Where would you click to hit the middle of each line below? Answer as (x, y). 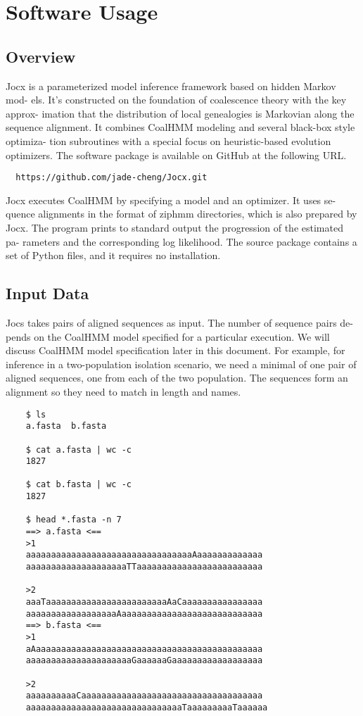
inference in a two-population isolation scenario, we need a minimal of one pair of (181, 364)
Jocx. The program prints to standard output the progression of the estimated (174, 227)
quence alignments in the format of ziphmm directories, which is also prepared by (181, 214)
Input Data (47, 293)
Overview (41, 56)
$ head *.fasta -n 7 (74, 520)
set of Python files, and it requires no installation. (113, 255)
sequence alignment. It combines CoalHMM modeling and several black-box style (180, 127)
